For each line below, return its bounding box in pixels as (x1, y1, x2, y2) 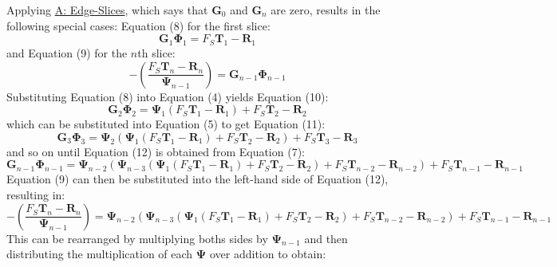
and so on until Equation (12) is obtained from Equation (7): (6, 143, 305, 159)
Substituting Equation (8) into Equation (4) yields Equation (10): (6, 88, 329, 104)
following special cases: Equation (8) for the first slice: (6, 17, 271, 33)
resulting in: (6, 186, 65, 202)
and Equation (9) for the (6, 44, 128, 61)
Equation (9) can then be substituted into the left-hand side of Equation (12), (6, 171, 389, 187)
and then (304, 230, 348, 246)
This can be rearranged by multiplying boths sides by (6, 230, 268, 246)
